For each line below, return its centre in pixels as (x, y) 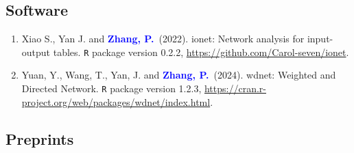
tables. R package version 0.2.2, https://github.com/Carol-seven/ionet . (201, 52)
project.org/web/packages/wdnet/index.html (116, 101)
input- (320, 39)
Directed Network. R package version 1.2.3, (111, 88)
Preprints (40, 138)
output (36, 52)
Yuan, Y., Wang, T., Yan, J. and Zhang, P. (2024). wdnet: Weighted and (179, 75)
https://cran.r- (235, 88)
